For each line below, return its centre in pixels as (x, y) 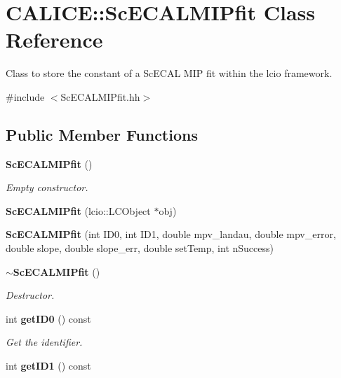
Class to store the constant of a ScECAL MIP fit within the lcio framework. (169, 73)
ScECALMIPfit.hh (100, 96)
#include (25, 96)
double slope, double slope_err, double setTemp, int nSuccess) (140, 248)
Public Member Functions (102, 134)
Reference (54, 40)
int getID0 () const (48, 318)
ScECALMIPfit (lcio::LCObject (78, 210)
